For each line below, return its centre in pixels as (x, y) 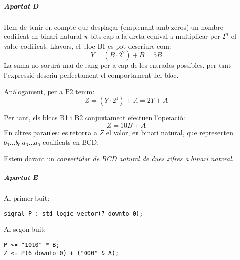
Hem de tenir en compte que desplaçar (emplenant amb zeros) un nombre (113, 26)
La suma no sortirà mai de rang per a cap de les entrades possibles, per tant (118, 65)
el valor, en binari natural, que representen (170, 132)
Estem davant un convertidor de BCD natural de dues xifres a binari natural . (119, 158)
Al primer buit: (27, 198)
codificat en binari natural (43, 36)
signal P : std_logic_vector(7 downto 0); (74, 214)
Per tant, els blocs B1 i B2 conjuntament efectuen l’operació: (94, 118)
